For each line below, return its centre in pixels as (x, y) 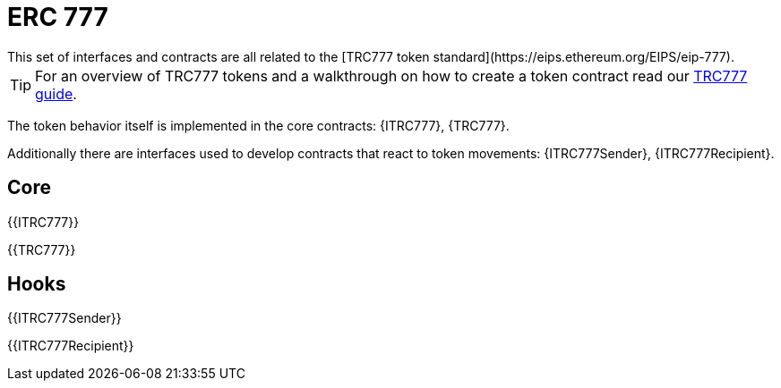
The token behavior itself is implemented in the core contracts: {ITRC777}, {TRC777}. (258, 125)
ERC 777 (58, 17)
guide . (56, 93)
